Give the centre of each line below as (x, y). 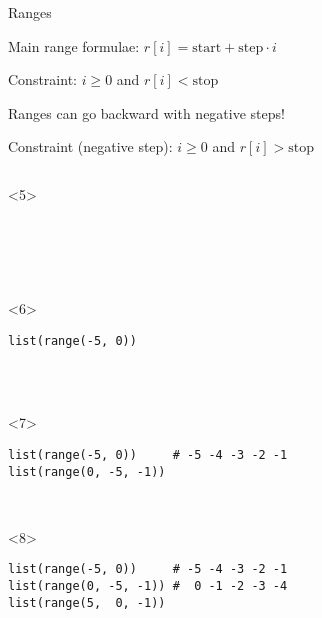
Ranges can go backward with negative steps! (146, 112)
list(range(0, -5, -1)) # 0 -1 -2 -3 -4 (148, 585)
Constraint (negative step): (90, 146)
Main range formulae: (74, 45)
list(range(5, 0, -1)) (87, 602)
